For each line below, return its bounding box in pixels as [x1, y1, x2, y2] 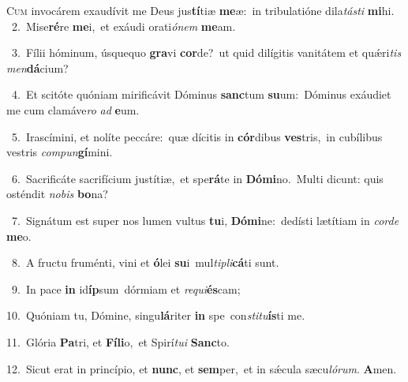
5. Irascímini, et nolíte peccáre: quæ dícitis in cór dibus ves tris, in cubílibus [11, 128, 383, 144]
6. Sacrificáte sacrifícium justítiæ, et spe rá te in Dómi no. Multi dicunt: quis [11, 170, 384, 186]
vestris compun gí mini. [6, 144, 113, 160]
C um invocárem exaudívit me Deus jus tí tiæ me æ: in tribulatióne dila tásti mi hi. [6, 2, 395, 18]
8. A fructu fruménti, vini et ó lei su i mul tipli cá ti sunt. [11, 254, 279, 271]
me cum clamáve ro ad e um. [6, 101, 140, 118]
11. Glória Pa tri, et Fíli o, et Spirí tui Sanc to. [6, 333, 230, 350]
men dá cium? [6, 59, 69, 76]
